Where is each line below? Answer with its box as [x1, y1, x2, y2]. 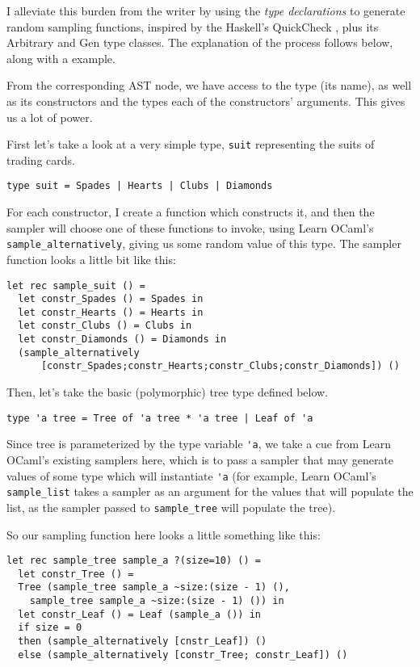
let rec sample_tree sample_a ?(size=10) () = [6, 555, 261, 567]
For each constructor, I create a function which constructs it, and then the [6, 203, 375, 220]
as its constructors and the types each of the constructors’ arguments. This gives [6, 92, 405, 109]
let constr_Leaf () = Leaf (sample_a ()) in [18, 608, 261, 620]
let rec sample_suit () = [6, 279, 145, 292]
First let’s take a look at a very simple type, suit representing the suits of [6, 136, 375, 153]
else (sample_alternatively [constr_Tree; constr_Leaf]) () [18, 648, 348, 661]
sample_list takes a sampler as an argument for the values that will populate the [6, 483, 414, 500]
